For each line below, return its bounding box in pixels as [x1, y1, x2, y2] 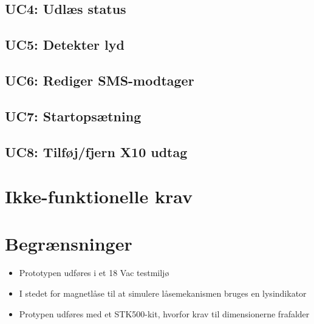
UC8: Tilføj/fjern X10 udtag [5, 142, 188, 161]
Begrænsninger [5, 231, 132, 256]
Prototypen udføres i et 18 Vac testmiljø [19, 266, 169, 279]
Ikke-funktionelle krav [5, 184, 193, 209]
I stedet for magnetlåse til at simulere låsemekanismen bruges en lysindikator [19, 287, 307, 299]
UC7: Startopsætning [5, 106, 142, 125]
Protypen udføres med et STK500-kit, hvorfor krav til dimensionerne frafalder [19, 307, 310, 320]
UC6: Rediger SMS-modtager [5, 70, 194, 89]
